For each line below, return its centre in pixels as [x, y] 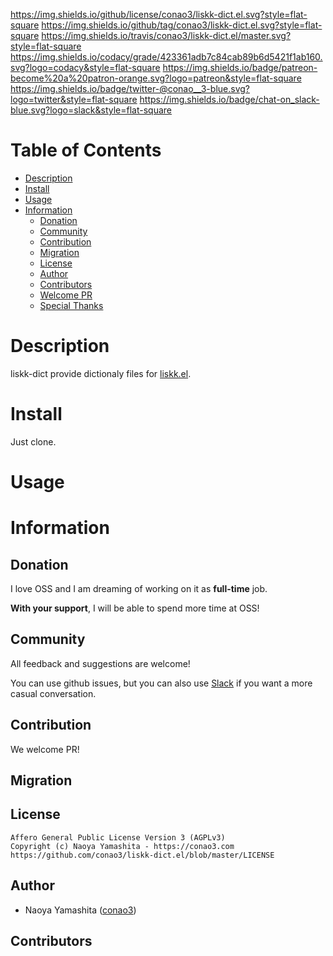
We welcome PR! [45, 749]
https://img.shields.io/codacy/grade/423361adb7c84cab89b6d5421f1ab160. [166, 57]
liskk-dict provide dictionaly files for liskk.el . [101, 373]
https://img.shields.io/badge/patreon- [240, 67]
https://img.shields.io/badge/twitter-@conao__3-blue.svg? [130, 88]
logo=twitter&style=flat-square [74, 99]
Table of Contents [86, 150]
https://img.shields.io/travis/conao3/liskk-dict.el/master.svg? [166, 35]
